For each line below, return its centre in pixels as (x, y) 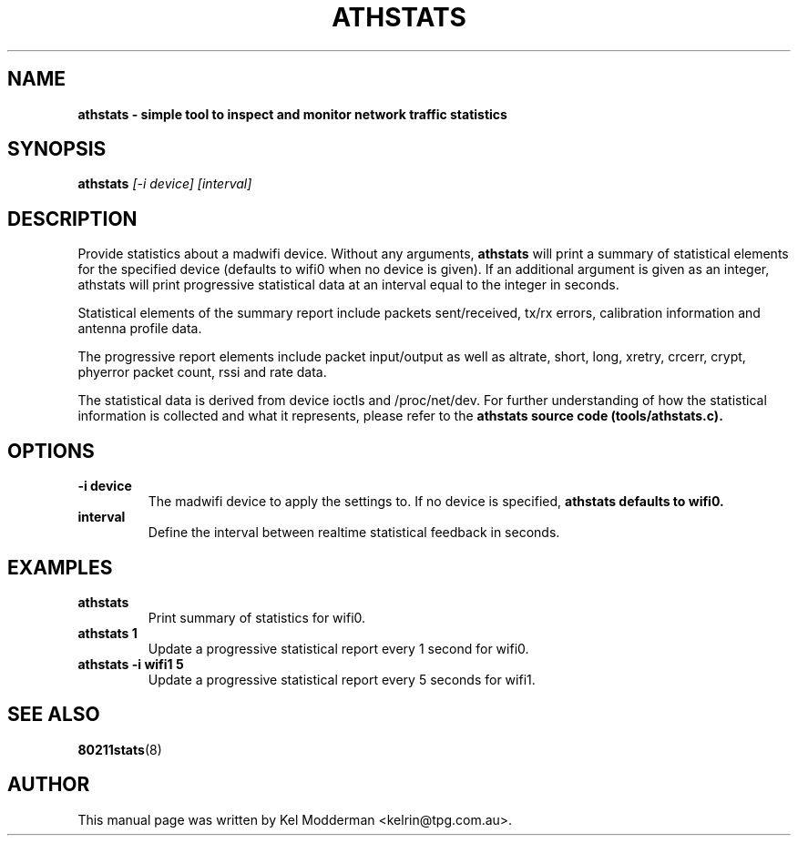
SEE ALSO (54, 715)
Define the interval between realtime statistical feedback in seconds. (354, 533)
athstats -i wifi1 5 (131, 664)
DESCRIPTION (72, 218)
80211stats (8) (120, 749)
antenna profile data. (140, 329)
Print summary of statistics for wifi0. (257, 617)
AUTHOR (49, 785)
